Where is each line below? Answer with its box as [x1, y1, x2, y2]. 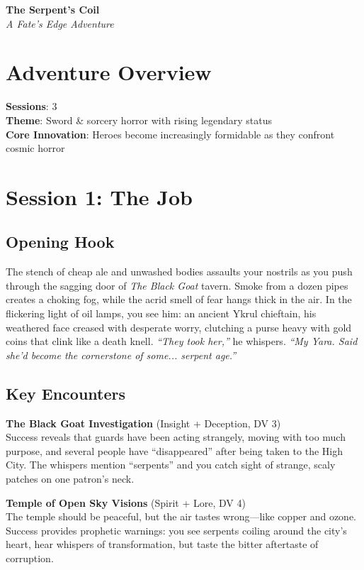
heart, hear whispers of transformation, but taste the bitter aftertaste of [6, 537, 319, 552]
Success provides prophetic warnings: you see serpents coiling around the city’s [6, 522, 347, 537]
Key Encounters [6, 382, 125, 404]
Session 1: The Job [6, 182, 193, 211]
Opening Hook [6, 231, 115, 253]
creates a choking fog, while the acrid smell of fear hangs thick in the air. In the [6, 292, 352, 307]
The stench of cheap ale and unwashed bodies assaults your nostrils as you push [6, 264, 353, 279]
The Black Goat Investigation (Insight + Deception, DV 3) [6, 415, 281, 430]
